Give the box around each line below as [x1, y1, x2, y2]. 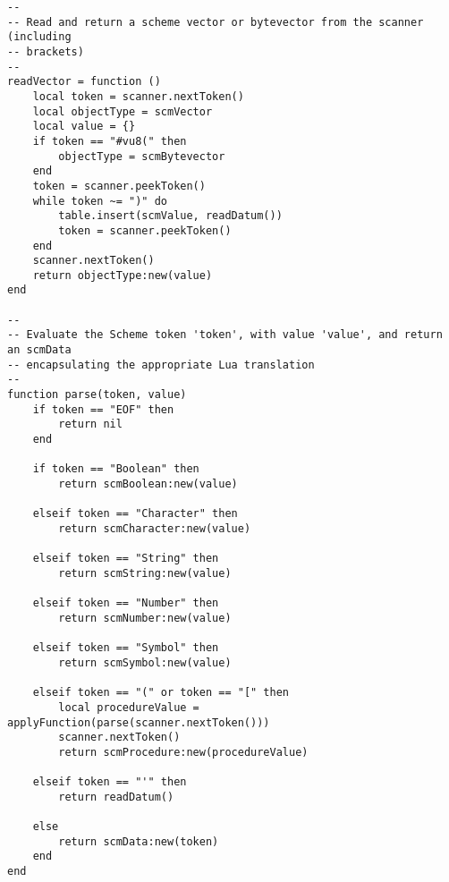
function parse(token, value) [7, 388, 187, 402]
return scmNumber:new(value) [58, 611, 232, 624]
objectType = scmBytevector [58, 149, 225, 163]
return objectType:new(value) [32, 268, 213, 282]
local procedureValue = [58, 700, 199, 714]
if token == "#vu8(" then [32, 134, 187, 148]
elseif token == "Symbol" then [32, 641, 219, 655]
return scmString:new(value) [58, 566, 232, 580]
